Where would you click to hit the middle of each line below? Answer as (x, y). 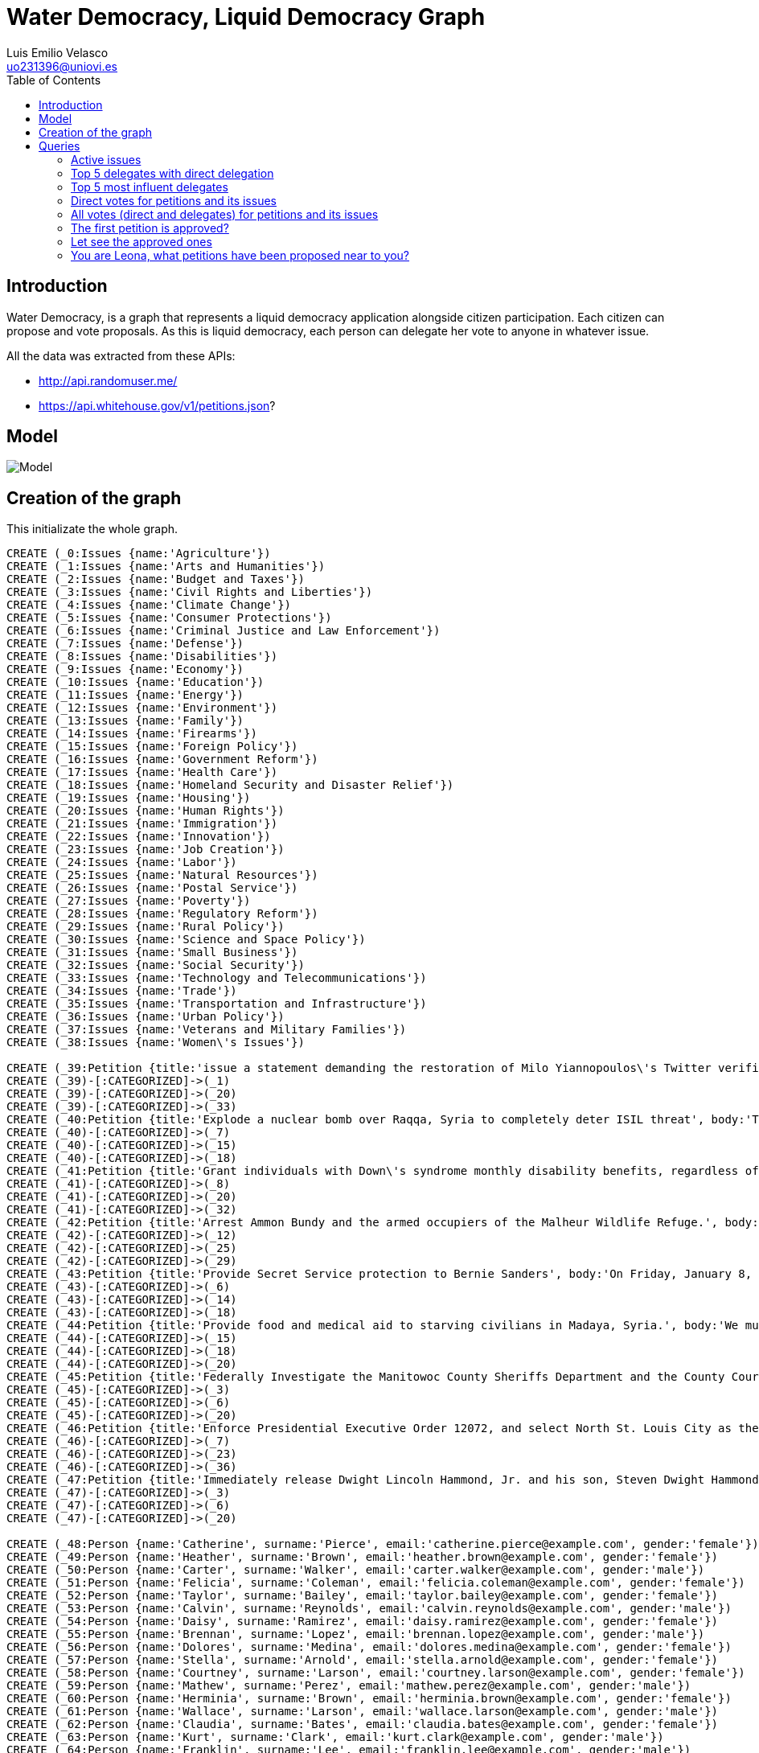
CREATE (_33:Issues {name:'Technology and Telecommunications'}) (217, 978)
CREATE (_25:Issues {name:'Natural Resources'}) (162, 875)
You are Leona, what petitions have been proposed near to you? (240, 255)
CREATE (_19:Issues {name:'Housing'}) (129, 798)
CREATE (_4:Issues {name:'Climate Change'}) (149, 605)
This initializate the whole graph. (92, 529)
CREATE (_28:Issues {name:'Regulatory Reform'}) (162, 914)
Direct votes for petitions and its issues (174, 200)
